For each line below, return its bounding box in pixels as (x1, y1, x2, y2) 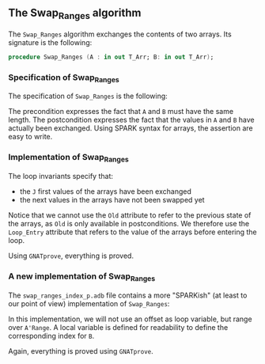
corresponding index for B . (8, 331, 95, 340)
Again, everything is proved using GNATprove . (8, 346, 154, 355)
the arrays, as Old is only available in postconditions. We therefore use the (8, 219, 250, 228)
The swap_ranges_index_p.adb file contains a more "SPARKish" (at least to (8, 290, 248, 300)
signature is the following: (8, 38, 93, 47)
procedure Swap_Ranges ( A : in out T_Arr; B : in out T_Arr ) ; (8, 53, 214, 61)
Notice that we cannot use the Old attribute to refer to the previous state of (8, 210, 252, 220)
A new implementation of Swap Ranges (8, 271, 156, 283)
